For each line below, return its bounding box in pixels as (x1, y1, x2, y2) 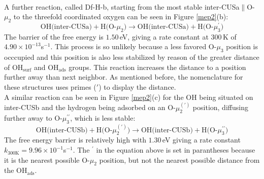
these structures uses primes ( (4, 82, 96, 92)
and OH (34, 61, 59, 72)
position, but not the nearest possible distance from (99, 154, 260, 165)
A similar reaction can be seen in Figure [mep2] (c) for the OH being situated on (4, 91, 253, 102)
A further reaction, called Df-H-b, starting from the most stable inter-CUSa (4, 1, 240, 12)
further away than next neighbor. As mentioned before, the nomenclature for (4, 71, 243, 82)
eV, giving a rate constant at (119, 31, 209, 42)
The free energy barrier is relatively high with (4, 134, 146, 145)
